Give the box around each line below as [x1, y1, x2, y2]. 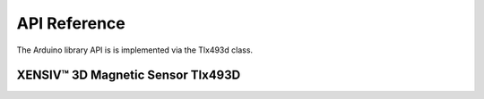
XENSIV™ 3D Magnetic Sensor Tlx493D [16, 68, 241, 83]
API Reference [16, 13, 125, 33]
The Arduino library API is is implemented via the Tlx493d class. [16, 45, 254, 55]
